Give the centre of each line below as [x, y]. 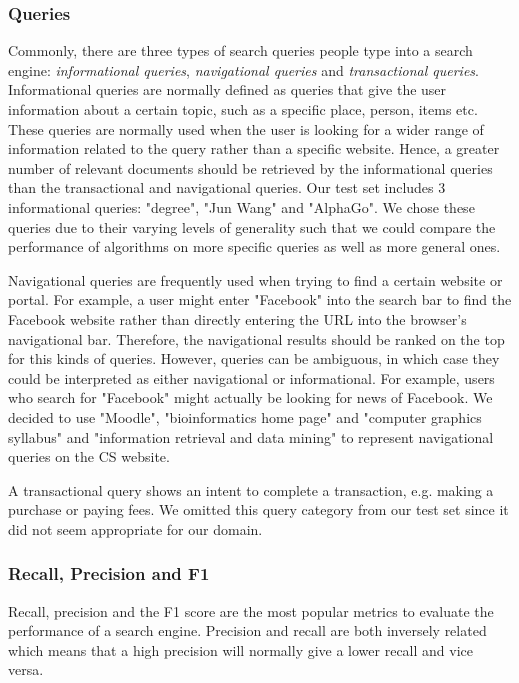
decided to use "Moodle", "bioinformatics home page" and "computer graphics [245, 416]
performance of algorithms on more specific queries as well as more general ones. [254, 246]
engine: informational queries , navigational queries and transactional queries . [243, 69]
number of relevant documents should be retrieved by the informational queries [250, 167]
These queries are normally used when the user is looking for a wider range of [246, 128]
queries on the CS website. [89, 456]
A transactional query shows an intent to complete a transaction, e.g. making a [251, 489]
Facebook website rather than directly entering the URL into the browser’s [237, 318]
